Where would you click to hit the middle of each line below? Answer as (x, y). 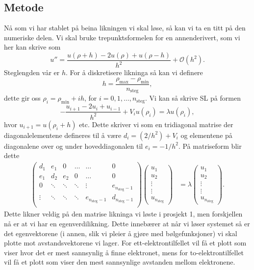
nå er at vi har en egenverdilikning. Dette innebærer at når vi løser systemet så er (127, 224)
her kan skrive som (32, 47)
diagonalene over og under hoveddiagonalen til (74, 146)
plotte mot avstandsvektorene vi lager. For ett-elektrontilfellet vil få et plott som (125, 243)
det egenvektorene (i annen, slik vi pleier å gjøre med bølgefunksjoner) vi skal (121, 233)
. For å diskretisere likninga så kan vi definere (134, 72)
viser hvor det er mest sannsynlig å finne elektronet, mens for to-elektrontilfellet (124, 252)
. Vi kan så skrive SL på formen (193, 98)
